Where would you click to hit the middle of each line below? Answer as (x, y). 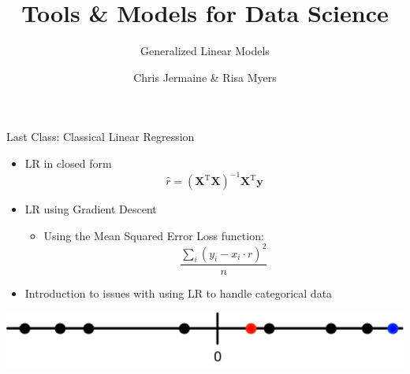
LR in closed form (68, 163)
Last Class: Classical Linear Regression (101, 137)
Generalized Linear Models (205, 51)
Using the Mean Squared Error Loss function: (154, 235)
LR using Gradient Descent (91, 209)
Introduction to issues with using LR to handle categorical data (179, 293)
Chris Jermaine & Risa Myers (205, 77)
